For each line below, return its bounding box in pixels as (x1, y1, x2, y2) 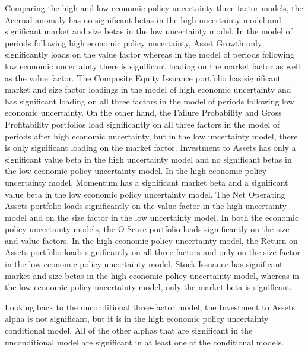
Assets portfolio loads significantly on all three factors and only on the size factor (5, 246, 300, 258)
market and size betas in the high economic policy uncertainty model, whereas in (5, 269, 300, 281)
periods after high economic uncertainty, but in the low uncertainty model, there (5, 129, 298, 142)
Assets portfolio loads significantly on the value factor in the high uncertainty (5, 199, 287, 212)
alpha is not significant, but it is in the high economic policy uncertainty (5, 312, 269, 325)
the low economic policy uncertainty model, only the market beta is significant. (5, 281, 293, 293)
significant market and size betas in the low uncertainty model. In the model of (5, 25, 293, 37)
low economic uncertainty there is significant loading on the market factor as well (5, 59, 300, 72)
